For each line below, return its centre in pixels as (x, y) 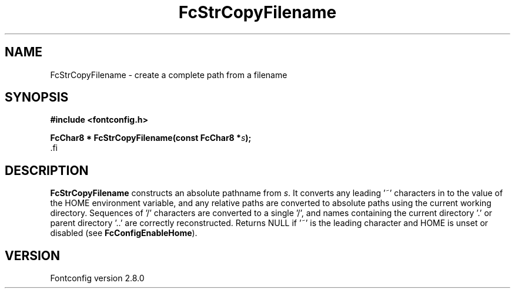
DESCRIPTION (47, 170)
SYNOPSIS (37, 97)
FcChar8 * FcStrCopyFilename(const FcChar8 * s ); (151, 138)
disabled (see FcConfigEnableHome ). (124, 233)
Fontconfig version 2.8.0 (97, 278)
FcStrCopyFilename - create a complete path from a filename (169, 75)
